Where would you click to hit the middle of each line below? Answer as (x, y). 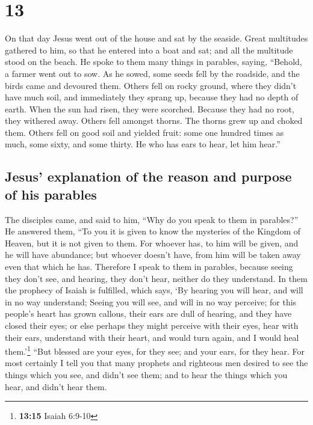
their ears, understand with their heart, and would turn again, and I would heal (152, 337)
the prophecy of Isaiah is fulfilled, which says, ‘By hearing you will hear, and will (154, 290)
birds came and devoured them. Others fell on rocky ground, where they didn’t (151, 85)
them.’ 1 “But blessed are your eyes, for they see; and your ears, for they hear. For (155, 350)
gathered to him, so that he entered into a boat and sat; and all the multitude (149, 50)
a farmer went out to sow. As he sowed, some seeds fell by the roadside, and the (152, 73)
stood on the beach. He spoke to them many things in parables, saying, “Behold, (153, 62)
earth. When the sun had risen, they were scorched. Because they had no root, (150, 109)
